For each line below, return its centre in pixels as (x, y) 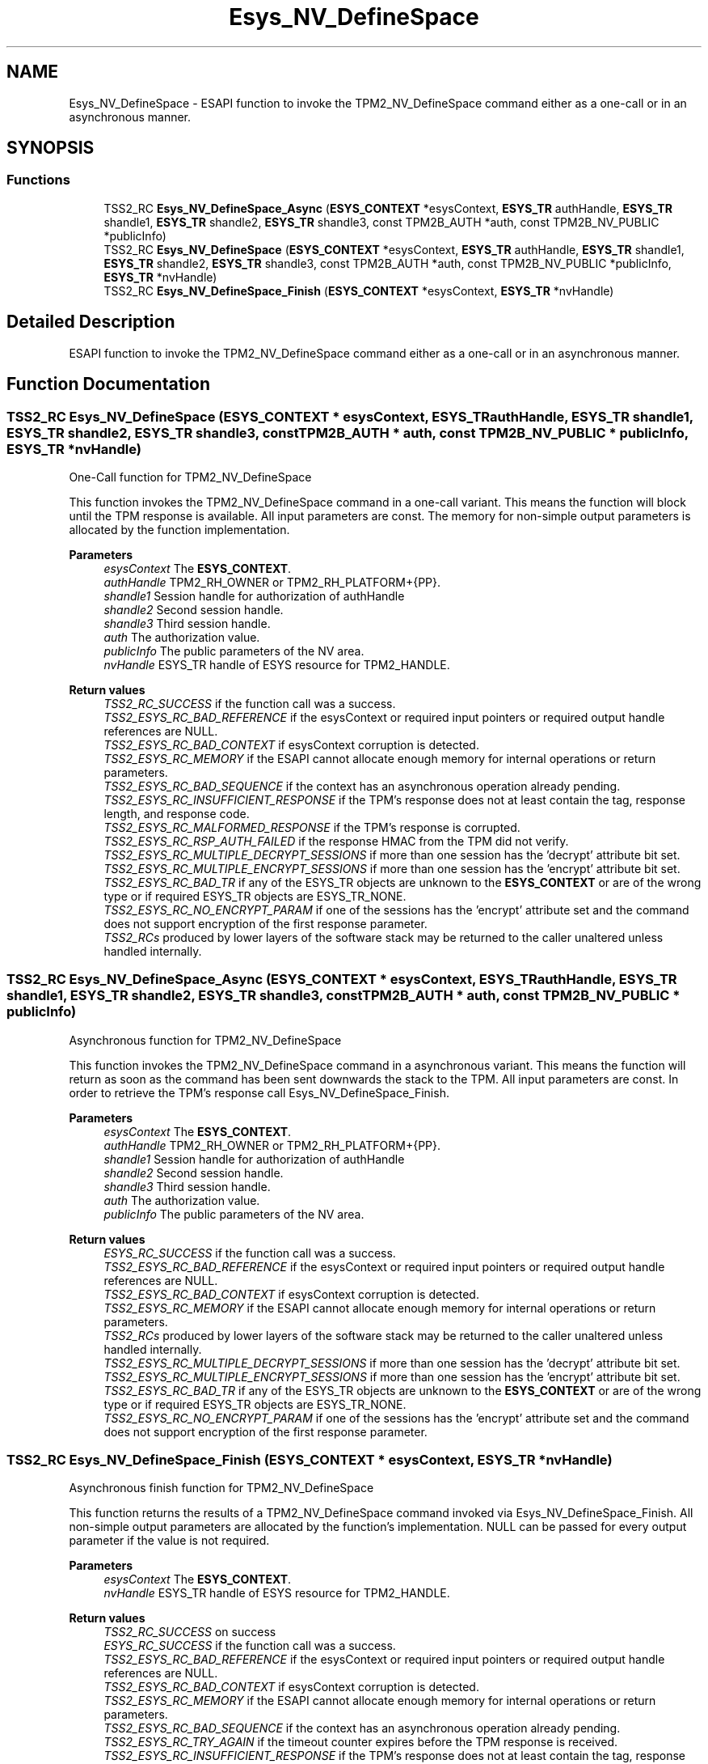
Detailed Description (91, 322)
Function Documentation (108, 384)
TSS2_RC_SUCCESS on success (190, 1632)
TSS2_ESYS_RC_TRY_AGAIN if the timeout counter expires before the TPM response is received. (361, 1742)
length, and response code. (177, 813)
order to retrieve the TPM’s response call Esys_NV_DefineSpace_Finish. (259, 1092)
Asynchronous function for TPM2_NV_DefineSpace (205, 1040)
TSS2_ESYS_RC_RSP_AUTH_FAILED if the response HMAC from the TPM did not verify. (336, 841)
